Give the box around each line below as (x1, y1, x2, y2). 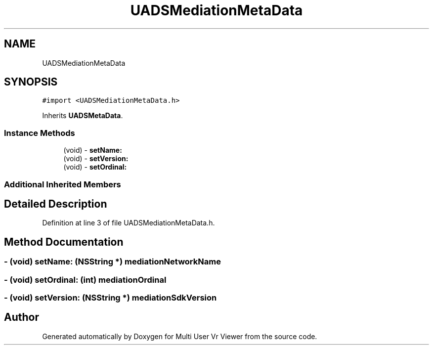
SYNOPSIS (4, 76, 58, 88)
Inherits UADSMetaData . (42, 111, 123, 120)
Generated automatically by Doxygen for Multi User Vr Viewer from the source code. (42, 332, 317, 341)
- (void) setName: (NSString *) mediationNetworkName (4, 257, 221, 267)
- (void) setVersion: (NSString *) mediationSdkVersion (4, 293, 217, 303)
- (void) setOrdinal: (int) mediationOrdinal (4, 274, 167, 285)
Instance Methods (4, 128, 75, 138)
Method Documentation (4, 235, 124, 248)
